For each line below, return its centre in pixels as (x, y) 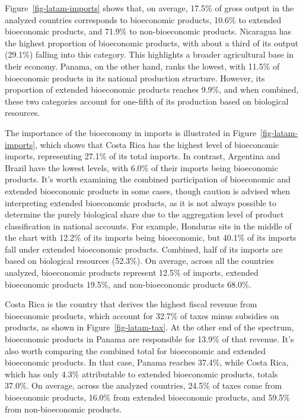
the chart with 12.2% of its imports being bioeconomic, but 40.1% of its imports (151, 237)
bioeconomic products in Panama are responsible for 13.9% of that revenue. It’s (149, 339)
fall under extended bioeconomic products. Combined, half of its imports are (144, 249)
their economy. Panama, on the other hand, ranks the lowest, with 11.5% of (142, 66)
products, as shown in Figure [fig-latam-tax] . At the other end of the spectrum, (149, 327)
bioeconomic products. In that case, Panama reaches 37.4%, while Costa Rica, (147, 362)
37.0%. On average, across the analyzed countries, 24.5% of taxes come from (143, 385)
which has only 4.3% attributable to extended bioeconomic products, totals (141, 374)
